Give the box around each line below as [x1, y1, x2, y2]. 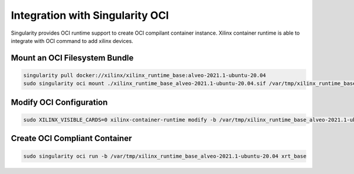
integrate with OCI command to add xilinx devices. [11, 37, 134, 44]
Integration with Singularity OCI [11, 9, 169, 22]
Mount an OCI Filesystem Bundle [11, 53, 134, 63]
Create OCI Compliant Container [11, 133, 132, 143]
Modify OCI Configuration [11, 97, 108, 107]
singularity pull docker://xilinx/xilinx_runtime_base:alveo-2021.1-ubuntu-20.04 [23, 72, 267, 79]
